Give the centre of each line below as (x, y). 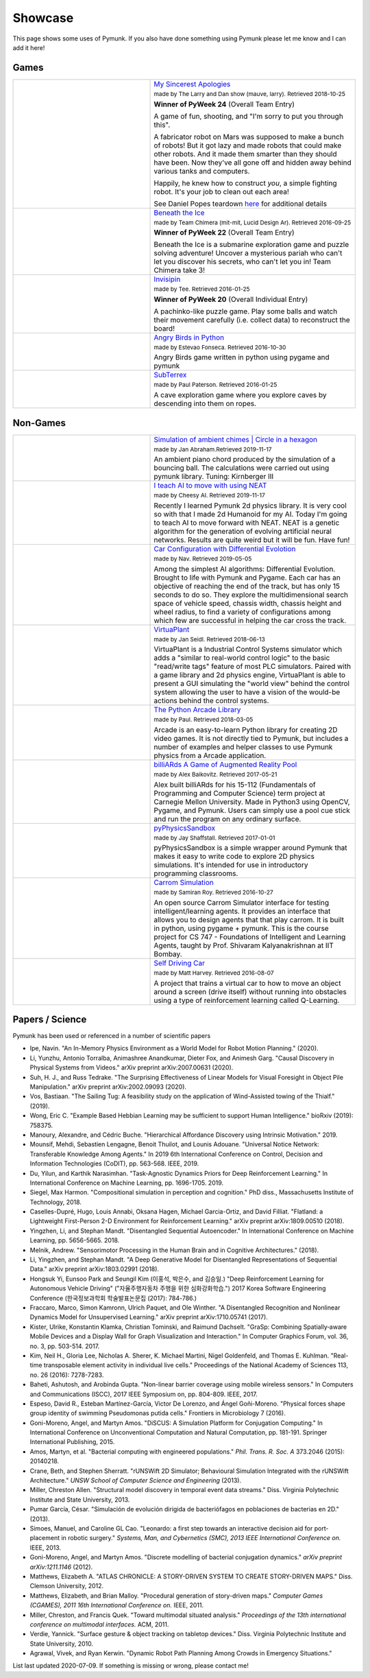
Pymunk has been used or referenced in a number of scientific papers (112, 1036)
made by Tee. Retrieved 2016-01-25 (202, 289)
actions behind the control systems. (211, 701)
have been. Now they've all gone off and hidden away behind (253, 163)
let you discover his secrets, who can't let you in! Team (243, 262)
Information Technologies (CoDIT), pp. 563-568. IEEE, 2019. (114, 1163)
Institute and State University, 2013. (80, 1500)
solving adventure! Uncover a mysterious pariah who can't (248, 253)
